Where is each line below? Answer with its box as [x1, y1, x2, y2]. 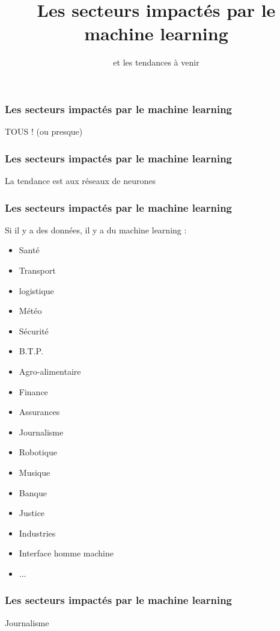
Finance [19, 385, 48, 398]
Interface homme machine [19, 547, 114, 559]
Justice [19, 506, 45, 519]
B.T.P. [19, 345, 43, 357]
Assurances [19, 405, 60, 418]
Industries [19, 526, 56, 539]
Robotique [19, 446, 58, 458]
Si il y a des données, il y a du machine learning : [5, 223, 187, 236]
